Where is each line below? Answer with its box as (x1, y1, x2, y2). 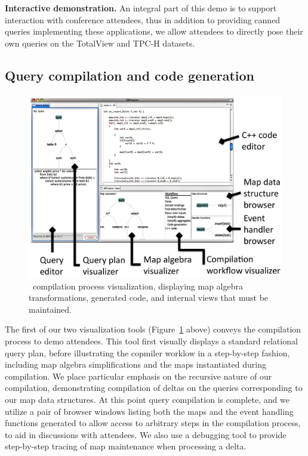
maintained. (29, 303, 72, 315)
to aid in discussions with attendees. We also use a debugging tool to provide (5, 428, 287, 440)
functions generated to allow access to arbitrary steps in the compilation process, (5, 417, 301, 429)
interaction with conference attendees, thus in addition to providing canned (5, 13, 281, 26)
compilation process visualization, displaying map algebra (32, 279, 243, 292)
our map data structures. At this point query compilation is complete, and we (5, 393, 289, 405)
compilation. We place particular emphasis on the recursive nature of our (5, 369, 272, 382)
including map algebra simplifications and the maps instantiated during (5, 358, 266, 371)
